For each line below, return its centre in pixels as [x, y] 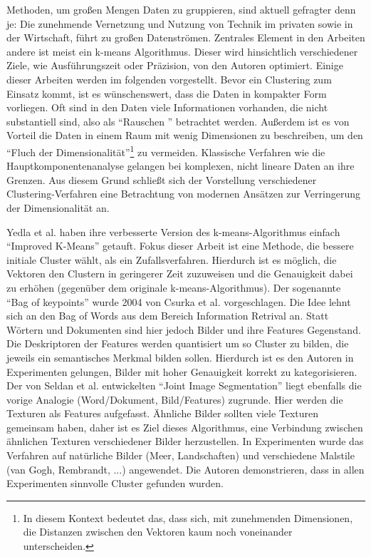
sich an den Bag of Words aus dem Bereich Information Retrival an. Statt [168, 316]
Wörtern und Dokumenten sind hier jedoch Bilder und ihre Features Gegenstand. [184, 329]
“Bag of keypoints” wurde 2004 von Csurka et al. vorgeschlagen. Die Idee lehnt [179, 301]
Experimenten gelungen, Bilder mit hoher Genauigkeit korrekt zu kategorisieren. [182, 371]
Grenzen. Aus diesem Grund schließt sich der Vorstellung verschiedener [162, 179]
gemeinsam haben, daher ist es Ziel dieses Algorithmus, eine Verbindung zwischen [185, 427]
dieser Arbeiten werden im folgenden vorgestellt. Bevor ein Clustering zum [169, 79]
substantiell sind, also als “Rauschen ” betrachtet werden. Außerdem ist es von [178, 121]
